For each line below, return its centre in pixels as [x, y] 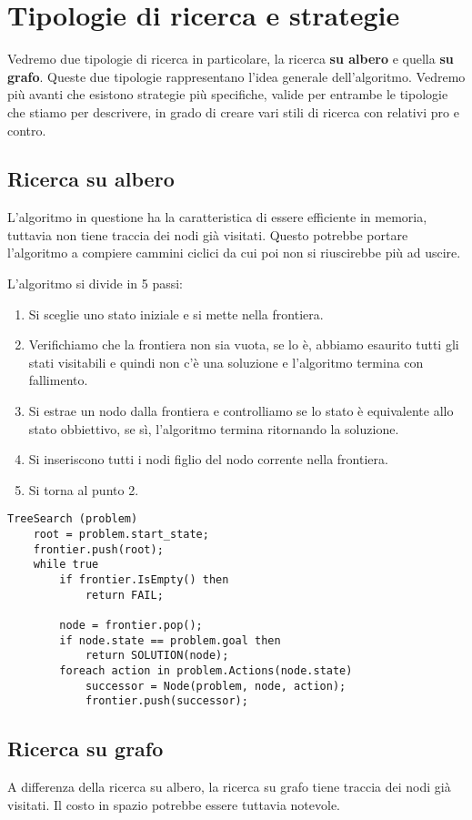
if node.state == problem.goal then [170, 640]
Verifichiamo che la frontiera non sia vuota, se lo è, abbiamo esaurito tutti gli [244, 344]
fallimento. [58, 380]
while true [66, 565]
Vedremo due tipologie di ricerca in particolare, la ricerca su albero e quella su [231, 59]
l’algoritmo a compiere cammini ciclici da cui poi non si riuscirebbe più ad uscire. [234, 253]
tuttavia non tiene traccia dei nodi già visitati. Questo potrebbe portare [208, 234]
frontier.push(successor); [166, 701]
